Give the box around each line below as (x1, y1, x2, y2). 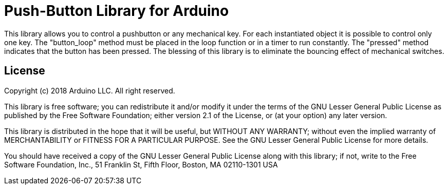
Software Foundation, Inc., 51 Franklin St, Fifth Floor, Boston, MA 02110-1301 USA (4, 160, 278, 169)
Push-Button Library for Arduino (4, 2, 229, 20)
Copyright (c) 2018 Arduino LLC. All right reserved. (4, 86, 175, 95)
